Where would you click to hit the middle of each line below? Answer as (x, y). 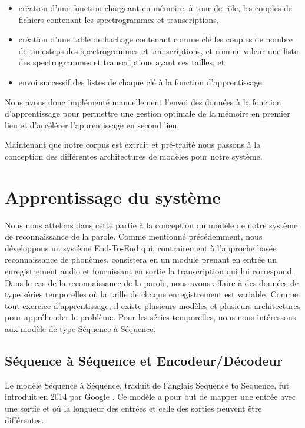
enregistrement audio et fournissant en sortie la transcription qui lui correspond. (150, 271)
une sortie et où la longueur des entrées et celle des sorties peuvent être (133, 408)
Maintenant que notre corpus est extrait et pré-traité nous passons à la (133, 145)
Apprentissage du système (113, 196)
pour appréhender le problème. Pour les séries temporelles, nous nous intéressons (150, 317)
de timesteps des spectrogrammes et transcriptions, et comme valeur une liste (158, 50)
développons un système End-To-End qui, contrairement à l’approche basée (141, 248)
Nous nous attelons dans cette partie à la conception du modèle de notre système (151, 225)
